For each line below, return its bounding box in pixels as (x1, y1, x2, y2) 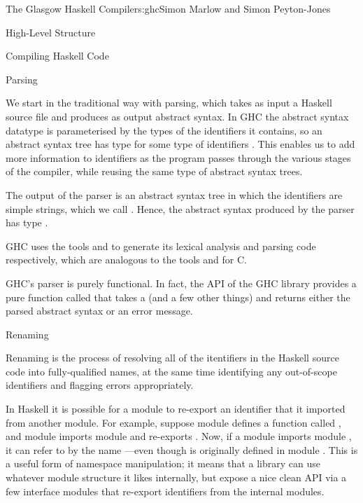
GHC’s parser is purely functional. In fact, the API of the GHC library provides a (6, 275, 357, 290)
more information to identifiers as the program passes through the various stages (6, 150, 351, 165)
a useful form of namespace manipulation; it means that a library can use (6, 456, 320, 471)
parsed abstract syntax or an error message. (6, 303, 193, 318)
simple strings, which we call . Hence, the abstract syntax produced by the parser (6, 201, 355, 216)
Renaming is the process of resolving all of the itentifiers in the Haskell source (6, 350, 339, 365)
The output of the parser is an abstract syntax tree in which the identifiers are (6, 187, 343, 202)
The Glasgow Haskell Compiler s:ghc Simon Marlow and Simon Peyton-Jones (6, 1, 331, 15)
